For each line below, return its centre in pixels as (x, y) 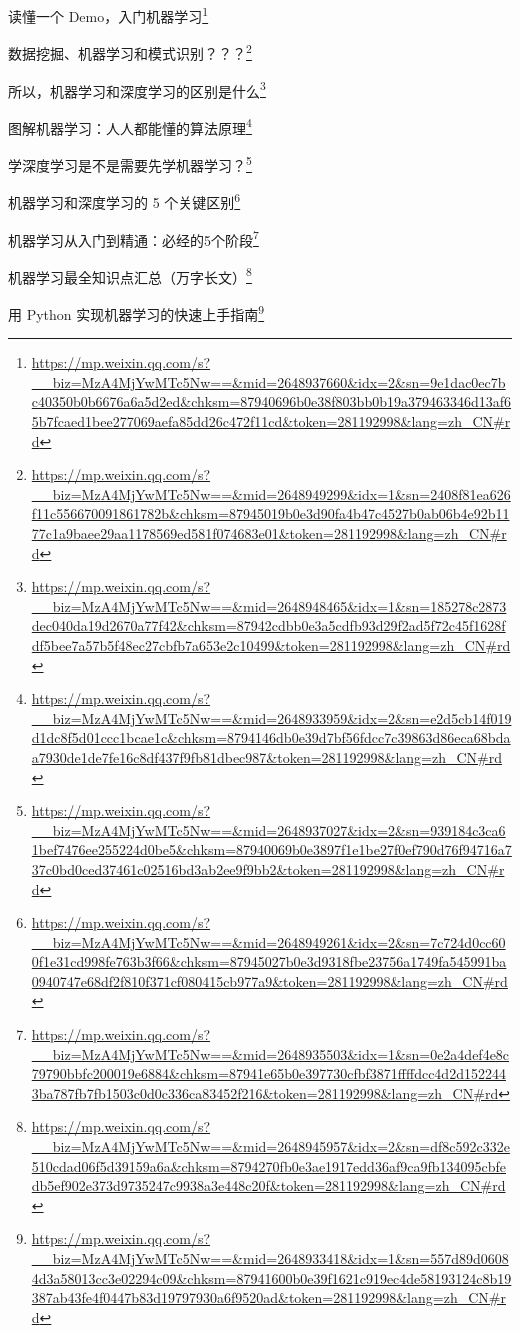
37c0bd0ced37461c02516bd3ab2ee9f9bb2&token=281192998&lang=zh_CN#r (268, 868)
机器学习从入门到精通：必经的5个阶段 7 (133, 238)
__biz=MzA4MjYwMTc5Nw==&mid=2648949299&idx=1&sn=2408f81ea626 (271, 493)
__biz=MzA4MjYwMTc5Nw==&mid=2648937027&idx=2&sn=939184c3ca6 (268, 829)
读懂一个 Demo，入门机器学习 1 (108, 14)
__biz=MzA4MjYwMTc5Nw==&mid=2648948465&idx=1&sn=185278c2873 (269, 605)
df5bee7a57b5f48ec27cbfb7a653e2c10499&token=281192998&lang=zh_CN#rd (271, 644)
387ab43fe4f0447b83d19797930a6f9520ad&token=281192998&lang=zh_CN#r (268, 1297)
